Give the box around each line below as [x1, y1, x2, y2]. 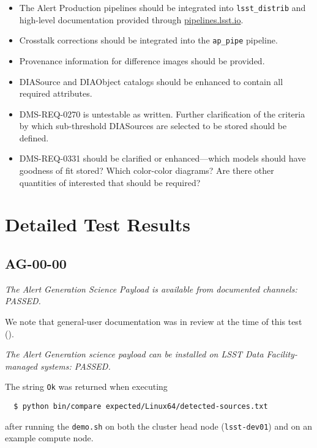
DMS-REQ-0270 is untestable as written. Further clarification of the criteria [19, 107, 305, 120]
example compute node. [5, 431, 94, 444]
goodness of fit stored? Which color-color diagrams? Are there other [19, 164, 274, 177]
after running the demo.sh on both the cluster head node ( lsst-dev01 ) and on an [5, 419, 312, 432]
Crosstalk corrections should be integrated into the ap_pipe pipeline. [19, 34, 278, 47]
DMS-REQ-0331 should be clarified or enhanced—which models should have [19, 152, 306, 165]
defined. [19, 131, 49, 144]
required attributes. [19, 87, 92, 100]
